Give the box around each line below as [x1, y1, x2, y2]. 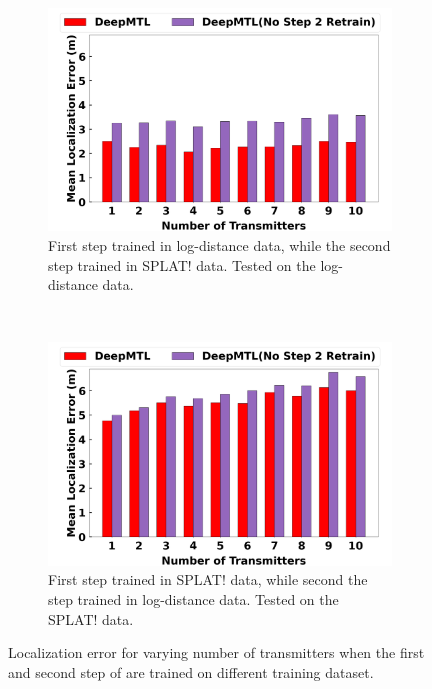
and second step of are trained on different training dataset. [8, 661, 374, 682]
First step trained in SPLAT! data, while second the [48, 569, 368, 590]
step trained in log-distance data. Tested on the [48, 588, 339, 609]
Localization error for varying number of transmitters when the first [8, 642, 425, 663]
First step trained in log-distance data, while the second [48, 234, 391, 255]
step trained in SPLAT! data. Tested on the [48, 254, 316, 275]
